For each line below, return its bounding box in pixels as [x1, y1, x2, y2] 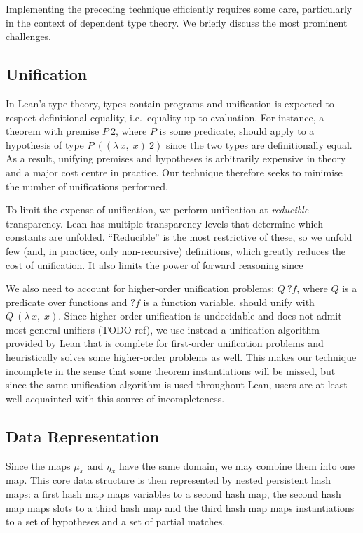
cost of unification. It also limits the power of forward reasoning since [6, 257, 303, 272]
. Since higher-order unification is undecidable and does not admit [58, 308, 342, 323]
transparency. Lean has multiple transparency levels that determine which [6, 216, 323, 230]
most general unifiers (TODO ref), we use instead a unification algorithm [6, 322, 320, 336]
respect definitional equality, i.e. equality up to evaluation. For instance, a [6, 110, 324, 124]
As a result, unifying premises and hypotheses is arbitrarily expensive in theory [6, 151, 346, 166]
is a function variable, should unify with [143, 294, 315, 309]
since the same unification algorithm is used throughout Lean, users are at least [6, 377, 348, 392]
